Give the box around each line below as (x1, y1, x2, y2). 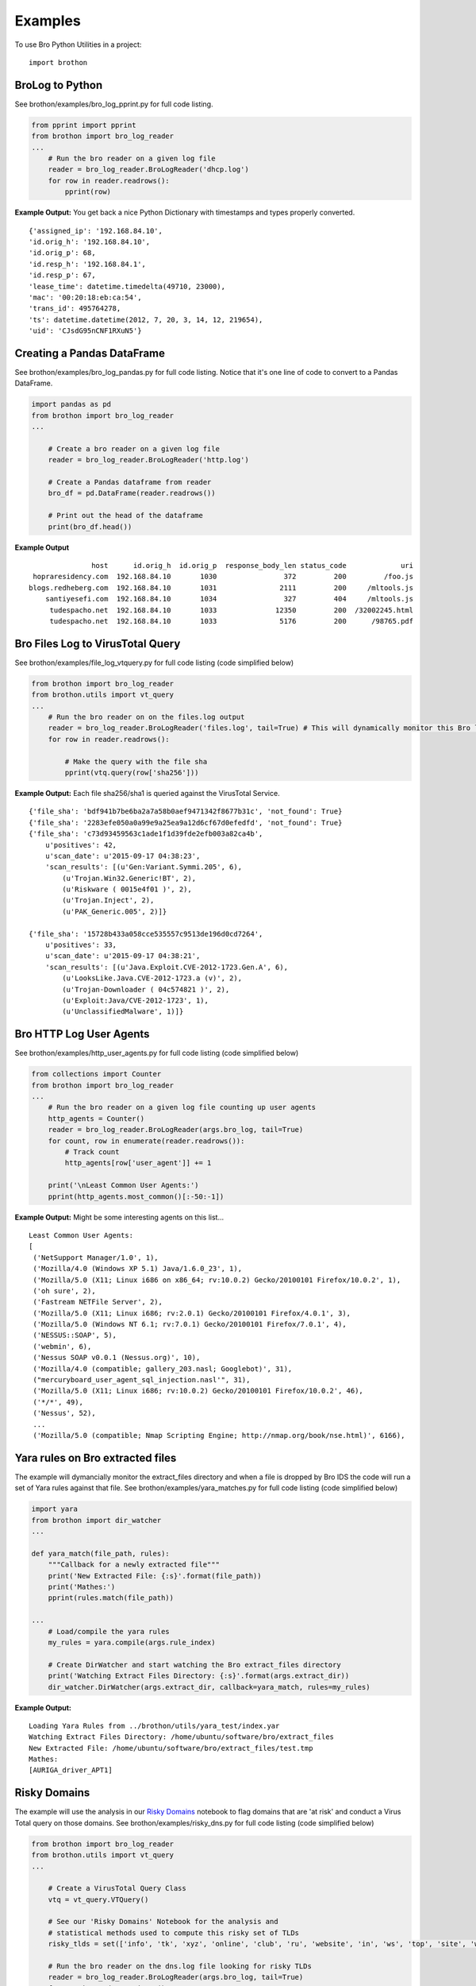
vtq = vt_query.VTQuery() (48, 1895, 149, 1904)
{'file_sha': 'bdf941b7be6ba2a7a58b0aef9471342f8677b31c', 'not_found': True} (29, 807, 343, 816)
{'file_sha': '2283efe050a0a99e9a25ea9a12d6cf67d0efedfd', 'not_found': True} (29, 818, 343, 827)
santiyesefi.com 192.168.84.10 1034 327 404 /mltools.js (44, 594, 414, 604)
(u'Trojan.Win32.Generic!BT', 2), (62, 874, 197, 883)
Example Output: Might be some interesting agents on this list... (14, 1212, 225, 1222)
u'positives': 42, (44, 840, 117, 849)
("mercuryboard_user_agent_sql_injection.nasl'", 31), (33, 1375, 251, 1385)
